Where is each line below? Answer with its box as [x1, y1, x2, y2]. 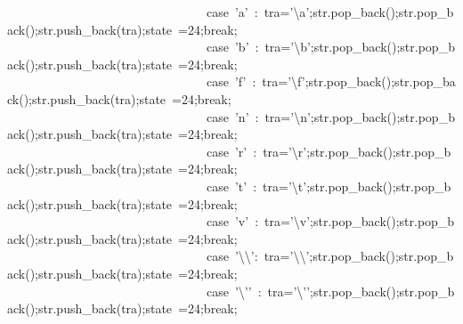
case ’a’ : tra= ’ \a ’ [207, 3, 310, 20]
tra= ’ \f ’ [262, 72, 305, 91]
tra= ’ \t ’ [263, 176, 307, 195]
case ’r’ [207, 142, 248, 160]
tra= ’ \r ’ [263, 142, 307, 160]
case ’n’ [207, 107, 249, 126]
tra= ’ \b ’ [264, 37, 311, 56]
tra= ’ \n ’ [264, 107, 311, 126]
